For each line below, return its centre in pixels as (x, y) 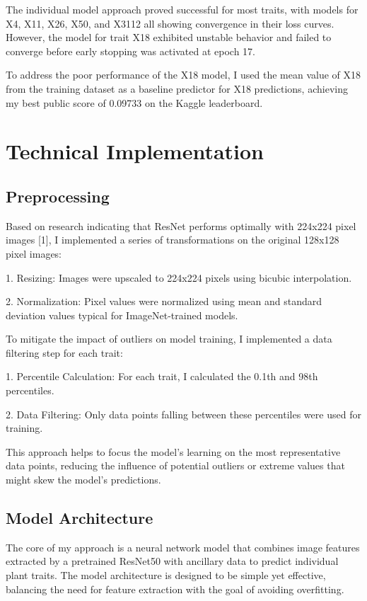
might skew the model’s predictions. (83, 480)
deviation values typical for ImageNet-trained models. (122, 315)
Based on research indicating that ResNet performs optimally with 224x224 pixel (181, 225)
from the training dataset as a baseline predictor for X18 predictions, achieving (177, 88)
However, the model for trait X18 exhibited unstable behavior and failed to (169, 37)
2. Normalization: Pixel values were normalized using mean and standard (164, 301)
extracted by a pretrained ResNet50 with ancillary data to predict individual (172, 561)
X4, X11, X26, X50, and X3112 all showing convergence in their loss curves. (170, 23)
